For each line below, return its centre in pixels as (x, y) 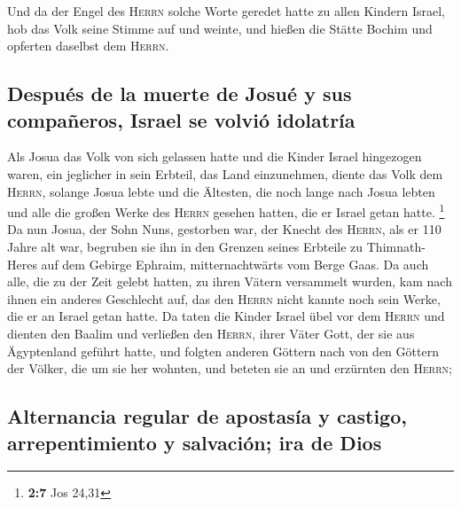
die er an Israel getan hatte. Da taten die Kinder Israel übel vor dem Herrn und (226, 316)
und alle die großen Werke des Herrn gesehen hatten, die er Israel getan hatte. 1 (226, 211)
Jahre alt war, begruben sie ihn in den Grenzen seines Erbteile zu (185, 246)
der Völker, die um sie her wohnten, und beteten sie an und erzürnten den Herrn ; (230, 368)
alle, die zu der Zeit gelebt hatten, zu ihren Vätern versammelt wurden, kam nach (230, 281)
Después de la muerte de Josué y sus (180, 94)
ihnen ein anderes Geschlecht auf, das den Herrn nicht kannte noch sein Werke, (224, 298)
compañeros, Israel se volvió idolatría (181, 119)
